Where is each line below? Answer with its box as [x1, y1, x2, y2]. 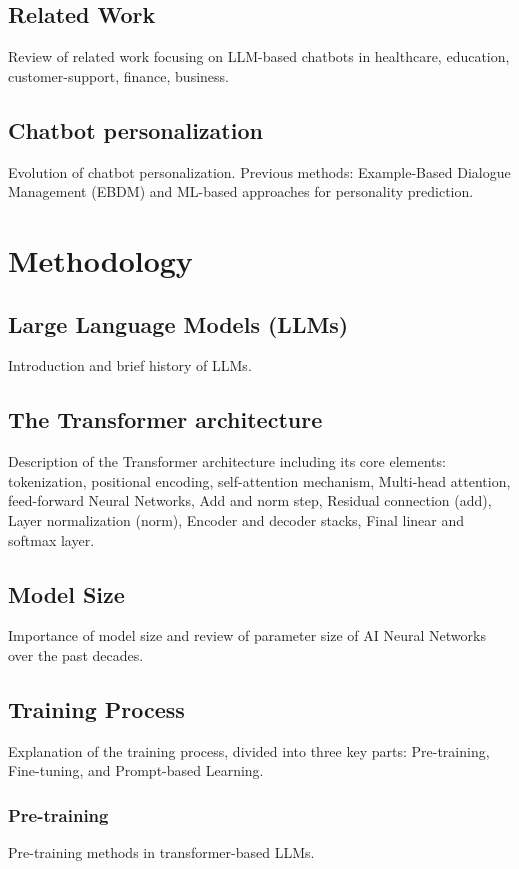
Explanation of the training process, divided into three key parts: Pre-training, [8, 740, 490, 761]
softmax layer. [8, 529, 95, 550]
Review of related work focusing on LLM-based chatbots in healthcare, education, [8, 46, 510, 67]
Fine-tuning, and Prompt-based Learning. [8, 760, 264, 781]
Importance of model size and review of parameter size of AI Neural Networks [8, 625, 486, 646]
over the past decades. [8, 644, 144, 665]
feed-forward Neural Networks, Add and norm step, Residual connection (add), [8, 490, 492, 511]
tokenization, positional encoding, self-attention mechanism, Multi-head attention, [8, 470, 511, 491]
